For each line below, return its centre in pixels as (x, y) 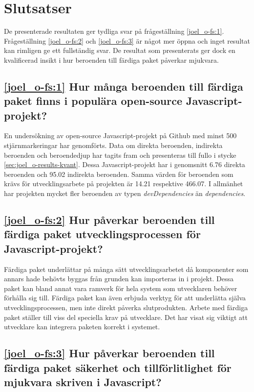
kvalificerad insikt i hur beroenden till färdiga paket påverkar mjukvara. (111, 60)
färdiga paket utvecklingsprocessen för (102, 234)
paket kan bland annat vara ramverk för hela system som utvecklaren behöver (121, 288)
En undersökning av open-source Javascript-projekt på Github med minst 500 (120, 135)
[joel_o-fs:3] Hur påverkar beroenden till (109, 353)
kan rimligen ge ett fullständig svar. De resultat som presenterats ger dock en (120, 50)
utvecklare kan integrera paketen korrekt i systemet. (82, 327)
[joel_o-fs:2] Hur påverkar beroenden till (109, 220)
